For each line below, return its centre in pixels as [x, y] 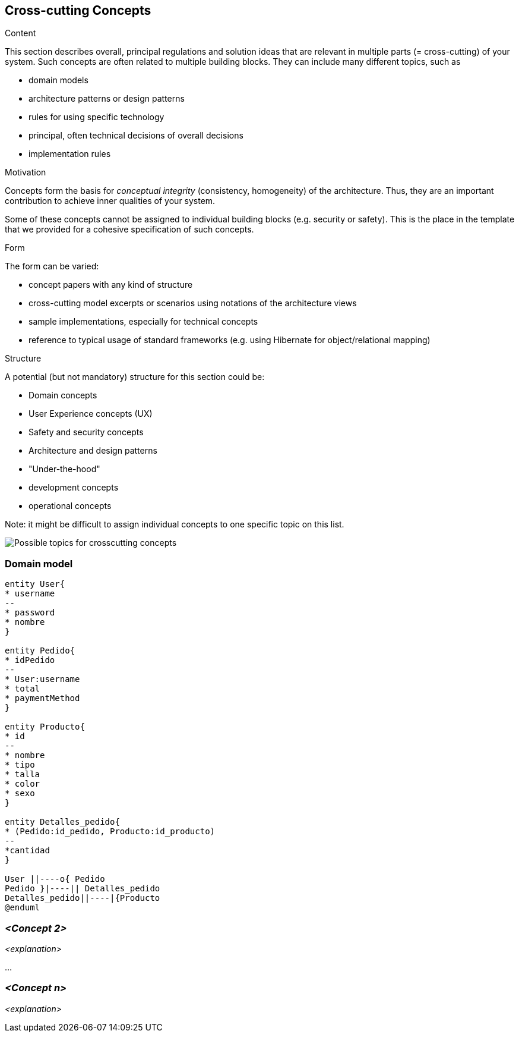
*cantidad [27, 851]
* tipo [20, 765]
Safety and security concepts [86, 432]
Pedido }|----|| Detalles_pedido [83, 889]
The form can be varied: [52, 266]
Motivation [26, 172]
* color [23, 784]
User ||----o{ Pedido [55, 879]
